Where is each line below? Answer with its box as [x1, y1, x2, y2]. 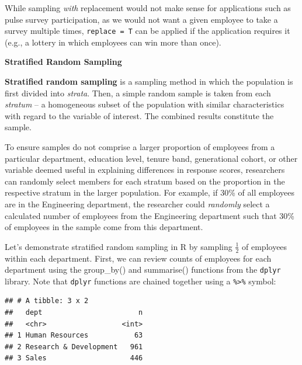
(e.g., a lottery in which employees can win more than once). [5, 36, 221, 48]
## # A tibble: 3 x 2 [5, 297, 89, 305]
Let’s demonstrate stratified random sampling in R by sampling [5, 240, 232, 252]
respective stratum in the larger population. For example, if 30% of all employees [5, 186, 295, 199]
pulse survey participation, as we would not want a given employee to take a [5, 13, 278, 25]
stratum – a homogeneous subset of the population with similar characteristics [5, 98, 284, 110]
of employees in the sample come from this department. [5, 221, 203, 233]
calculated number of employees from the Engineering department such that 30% [5, 209, 294, 221]
